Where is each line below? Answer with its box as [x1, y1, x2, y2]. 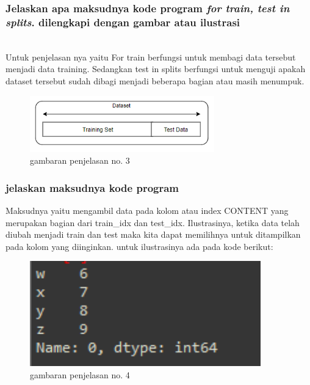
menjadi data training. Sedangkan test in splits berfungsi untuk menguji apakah [5, 62, 306, 75]
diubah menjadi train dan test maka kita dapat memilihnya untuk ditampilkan [5, 228, 301, 241]
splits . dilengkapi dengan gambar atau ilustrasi [5, 14, 240, 29]
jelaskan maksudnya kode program [5, 180, 179, 195]
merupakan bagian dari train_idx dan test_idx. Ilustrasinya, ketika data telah [5, 216, 300, 229]
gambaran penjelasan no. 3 [30, 154, 130, 167]
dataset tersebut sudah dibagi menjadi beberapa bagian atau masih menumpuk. [5, 74, 305, 87]
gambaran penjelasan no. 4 [30, 368, 130, 381]
